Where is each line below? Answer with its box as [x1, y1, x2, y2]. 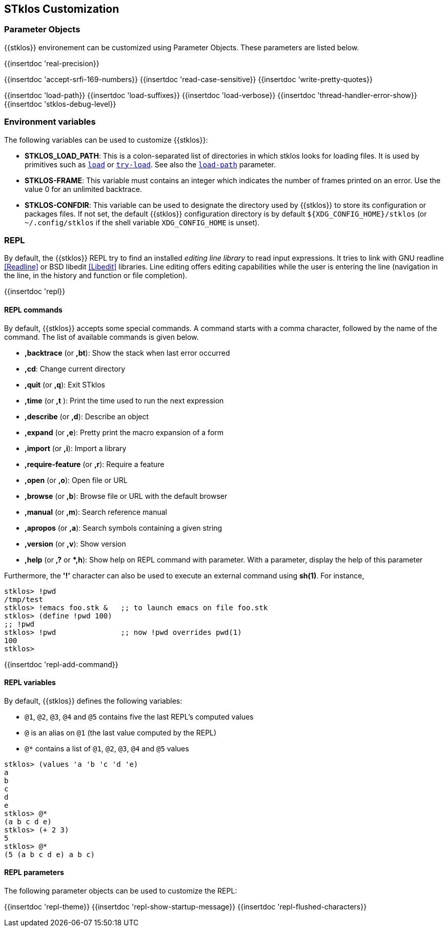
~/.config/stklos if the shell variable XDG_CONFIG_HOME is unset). [25, 218, 260, 227]
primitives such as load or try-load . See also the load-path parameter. [25, 160, 276, 169]
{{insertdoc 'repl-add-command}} [4, 660, 118, 669]
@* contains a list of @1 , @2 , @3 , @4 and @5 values [25, 744, 189, 753]
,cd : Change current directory [25, 364, 126, 373]
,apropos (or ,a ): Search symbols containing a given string [25, 523, 222, 532]
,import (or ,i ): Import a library [25, 443, 127, 453]
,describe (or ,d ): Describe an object [25, 412, 149, 421]
